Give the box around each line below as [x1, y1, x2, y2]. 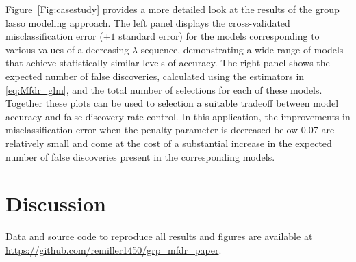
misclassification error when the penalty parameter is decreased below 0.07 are [5, 122, 335, 137]
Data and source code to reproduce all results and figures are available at [5, 229, 313, 244]
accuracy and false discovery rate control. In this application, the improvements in [5, 109, 351, 123]
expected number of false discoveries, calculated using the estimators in [5, 68, 305, 83]
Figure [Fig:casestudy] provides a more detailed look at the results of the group [5, 2, 340, 16]
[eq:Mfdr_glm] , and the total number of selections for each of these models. [5, 82, 322, 96]
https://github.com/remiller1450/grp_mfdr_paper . [5, 242, 222, 257]
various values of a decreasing [5, 42, 129, 56]
